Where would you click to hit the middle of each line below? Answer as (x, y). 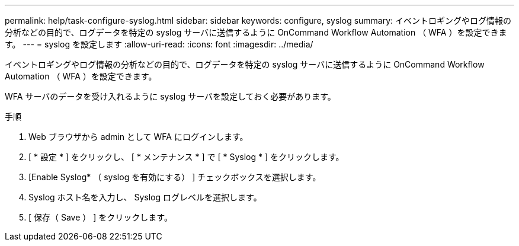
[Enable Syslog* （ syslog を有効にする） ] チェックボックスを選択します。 (175, 177)
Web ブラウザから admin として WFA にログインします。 (138, 137)
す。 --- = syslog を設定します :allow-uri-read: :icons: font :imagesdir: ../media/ (159, 44)
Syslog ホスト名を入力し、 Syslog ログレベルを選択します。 (145, 197)
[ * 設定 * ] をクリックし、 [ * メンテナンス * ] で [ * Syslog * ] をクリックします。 (186, 157)
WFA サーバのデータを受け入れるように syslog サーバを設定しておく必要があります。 (170, 96)
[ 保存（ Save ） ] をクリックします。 (100, 217)
